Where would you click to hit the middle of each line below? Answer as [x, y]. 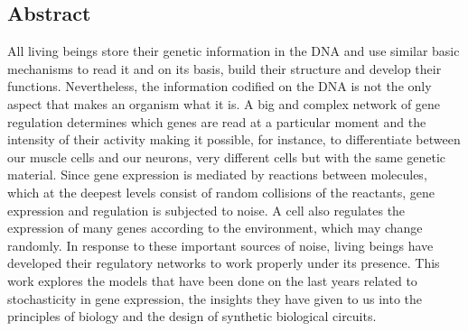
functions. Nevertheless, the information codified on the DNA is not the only [220, 86]
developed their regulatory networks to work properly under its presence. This [224, 263]
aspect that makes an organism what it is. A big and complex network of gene [224, 103]
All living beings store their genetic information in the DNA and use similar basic [234, 51]
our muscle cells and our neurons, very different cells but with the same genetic [227, 156]
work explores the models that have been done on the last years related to [212, 280]
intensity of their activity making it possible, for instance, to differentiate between [234, 139]
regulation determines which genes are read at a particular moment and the [217, 121]
